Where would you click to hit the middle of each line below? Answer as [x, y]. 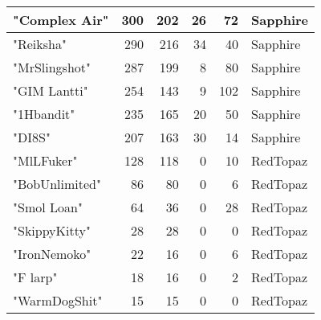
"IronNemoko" [52, 254]
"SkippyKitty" [52, 230]
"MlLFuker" [45, 160]
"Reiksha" [40, 44]
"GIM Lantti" [51, 90]
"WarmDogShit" [58, 300]
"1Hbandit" [44, 114]
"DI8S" [32, 137]
